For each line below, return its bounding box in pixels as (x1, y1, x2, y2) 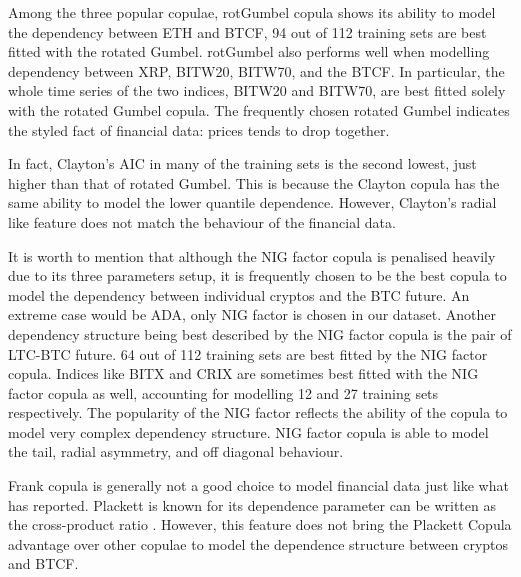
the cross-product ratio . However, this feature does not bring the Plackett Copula (8, 514, 512, 535)
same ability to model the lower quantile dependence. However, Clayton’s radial (8, 192, 497, 213)
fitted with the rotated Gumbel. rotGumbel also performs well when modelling (8, 41, 490, 62)
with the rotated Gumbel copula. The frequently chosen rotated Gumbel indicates (8, 99, 510, 120)
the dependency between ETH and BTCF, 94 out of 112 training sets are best (8, 21, 487, 42)
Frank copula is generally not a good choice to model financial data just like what (8, 475, 509, 496)
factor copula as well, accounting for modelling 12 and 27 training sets (8, 382, 439, 403)
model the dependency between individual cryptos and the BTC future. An (8, 284, 470, 305)
